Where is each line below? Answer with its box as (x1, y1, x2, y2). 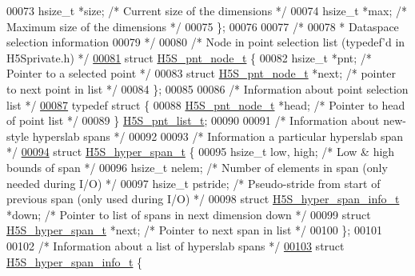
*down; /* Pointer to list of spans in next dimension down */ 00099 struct (6, 206, 371, 222)
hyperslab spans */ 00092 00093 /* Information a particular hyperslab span (32, 127, 404, 144)
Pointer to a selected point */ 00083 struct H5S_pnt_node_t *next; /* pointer (6, 65, 397, 82)
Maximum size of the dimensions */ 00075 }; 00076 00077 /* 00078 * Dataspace (6, 18, 399, 34)
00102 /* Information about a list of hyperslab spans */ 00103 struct (6, 237, 345, 254)
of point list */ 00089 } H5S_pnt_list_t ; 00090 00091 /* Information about (6, 112, 380, 129)
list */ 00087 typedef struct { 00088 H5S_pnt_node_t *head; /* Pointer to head (6, 96, 405, 113)
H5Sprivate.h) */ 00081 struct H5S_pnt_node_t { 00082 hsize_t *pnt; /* (6, 49, 372, 66)
